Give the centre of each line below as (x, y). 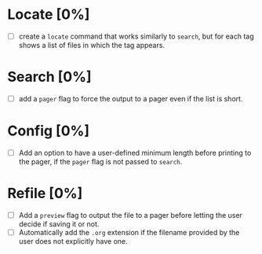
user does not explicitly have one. (73, 241)
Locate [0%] (49, 15)
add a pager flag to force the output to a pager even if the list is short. (131, 98)
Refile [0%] (45, 193)
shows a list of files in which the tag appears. (92, 45)
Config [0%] (49, 131)
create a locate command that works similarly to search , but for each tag (136, 36)
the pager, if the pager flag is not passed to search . (100, 162)
